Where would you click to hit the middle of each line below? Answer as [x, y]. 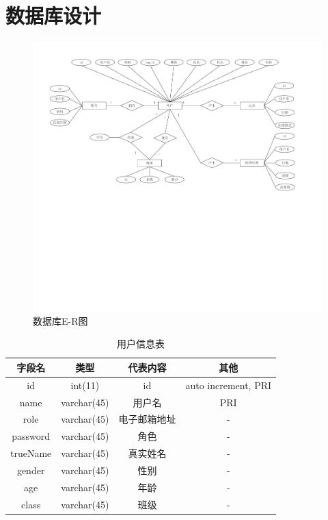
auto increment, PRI [229, 385]
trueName [31, 453]
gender [31, 470]
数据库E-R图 [60, 320]
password [31, 436]
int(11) [85, 385]
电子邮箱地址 [147, 419]
